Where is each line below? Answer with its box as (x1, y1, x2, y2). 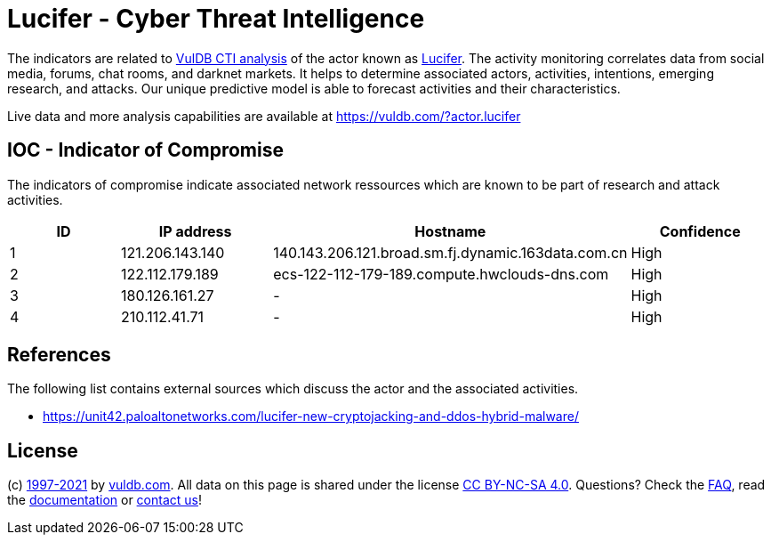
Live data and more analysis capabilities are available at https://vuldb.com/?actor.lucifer (7, 108, 521, 124)
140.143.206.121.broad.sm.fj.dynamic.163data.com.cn (273, 243, 628, 262)
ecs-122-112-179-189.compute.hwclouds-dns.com (273, 264, 609, 283)
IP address (158, 222, 232, 240)
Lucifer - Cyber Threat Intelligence (7, 4, 425, 34)
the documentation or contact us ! (7, 492, 202, 508)
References (7, 344, 111, 367)
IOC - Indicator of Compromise (7, 139, 284, 162)
